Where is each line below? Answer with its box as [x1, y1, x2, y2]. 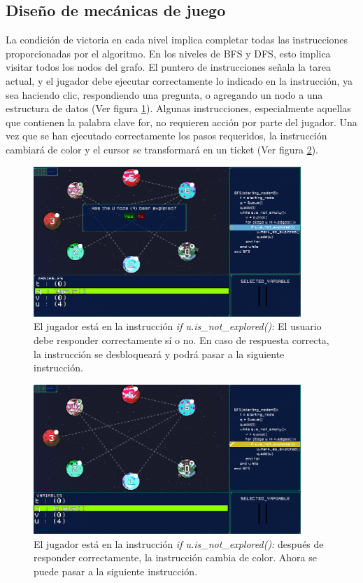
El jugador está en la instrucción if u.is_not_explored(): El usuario [34, 319, 322, 334]
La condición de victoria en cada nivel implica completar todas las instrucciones [6, 32, 348, 47]
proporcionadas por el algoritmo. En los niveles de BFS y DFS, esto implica [6, 46, 331, 60]
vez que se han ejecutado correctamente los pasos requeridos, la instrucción [6, 128, 327, 143]
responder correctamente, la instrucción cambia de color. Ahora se [34, 550, 317, 565]
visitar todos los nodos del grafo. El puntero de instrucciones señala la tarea [6, 60, 331, 74]
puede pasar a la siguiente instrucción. [34, 564, 198, 579]
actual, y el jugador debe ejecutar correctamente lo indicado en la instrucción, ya [6, 73, 353, 88]
